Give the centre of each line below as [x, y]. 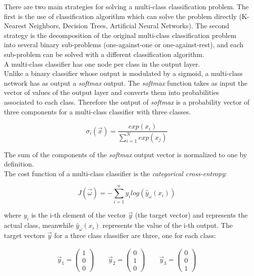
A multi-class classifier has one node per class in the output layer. [102, 64]
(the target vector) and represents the [191, 215]
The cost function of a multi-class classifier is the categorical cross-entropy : [116, 173]
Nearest [15, 26]
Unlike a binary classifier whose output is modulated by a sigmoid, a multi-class [123, 73]
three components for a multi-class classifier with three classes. [98, 111]
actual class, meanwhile [39, 225]
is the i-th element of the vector [78, 215]
